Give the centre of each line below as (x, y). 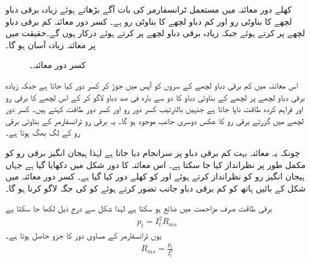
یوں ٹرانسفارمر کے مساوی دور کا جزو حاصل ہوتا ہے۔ (84, 235)
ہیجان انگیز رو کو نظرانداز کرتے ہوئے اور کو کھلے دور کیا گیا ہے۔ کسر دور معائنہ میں (155, 176)
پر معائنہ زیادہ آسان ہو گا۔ (51, 44)
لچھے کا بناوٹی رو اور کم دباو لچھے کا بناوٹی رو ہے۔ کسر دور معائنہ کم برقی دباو (149, 21)
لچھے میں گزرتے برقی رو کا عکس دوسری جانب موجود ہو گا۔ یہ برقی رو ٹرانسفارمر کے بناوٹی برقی (155, 120)
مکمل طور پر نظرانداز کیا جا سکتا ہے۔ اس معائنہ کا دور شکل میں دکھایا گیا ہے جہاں (156, 164)
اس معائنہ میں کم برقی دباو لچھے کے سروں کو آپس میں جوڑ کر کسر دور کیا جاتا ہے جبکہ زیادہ (152, 85)
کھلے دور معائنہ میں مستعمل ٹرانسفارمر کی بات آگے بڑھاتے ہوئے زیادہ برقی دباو (149, 9)
